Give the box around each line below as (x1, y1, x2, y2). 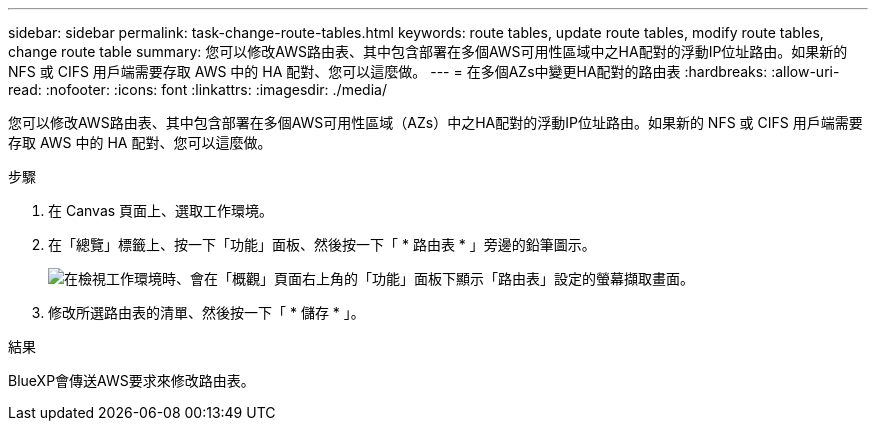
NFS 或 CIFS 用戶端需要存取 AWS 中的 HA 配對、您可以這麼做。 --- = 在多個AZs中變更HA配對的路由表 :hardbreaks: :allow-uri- (8, 63, 840, 80)
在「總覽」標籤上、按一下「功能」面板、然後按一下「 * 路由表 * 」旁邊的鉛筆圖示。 (48, 236, 596, 253)
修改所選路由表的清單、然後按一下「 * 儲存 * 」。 (48, 304, 365, 321)
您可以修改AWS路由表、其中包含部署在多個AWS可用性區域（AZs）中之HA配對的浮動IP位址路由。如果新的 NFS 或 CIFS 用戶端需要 (8, 114, 863, 131)
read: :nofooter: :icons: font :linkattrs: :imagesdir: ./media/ (8, 81, 387, 98)
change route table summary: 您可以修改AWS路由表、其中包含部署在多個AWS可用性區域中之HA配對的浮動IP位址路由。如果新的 (8, 43, 848, 60)
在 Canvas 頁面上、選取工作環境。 (48, 202, 274, 219)
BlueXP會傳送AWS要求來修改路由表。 (8, 372, 255, 389)
